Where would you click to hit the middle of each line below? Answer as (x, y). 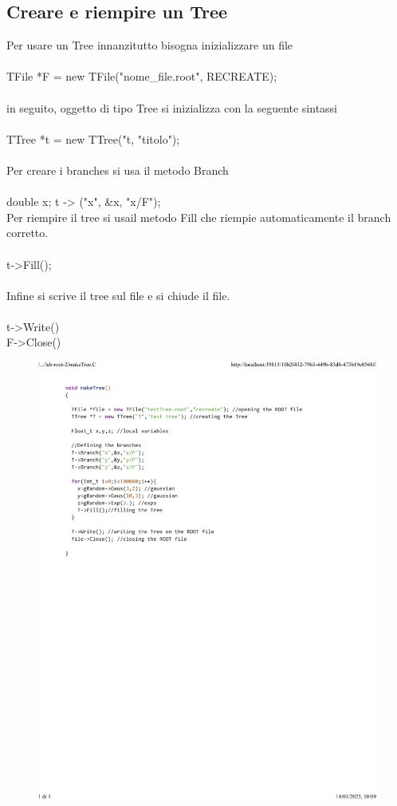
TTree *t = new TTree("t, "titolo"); (93, 138)
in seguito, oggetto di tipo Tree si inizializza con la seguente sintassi (172, 107)
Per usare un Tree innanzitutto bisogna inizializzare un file (150, 45)
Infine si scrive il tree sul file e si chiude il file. (118, 295)
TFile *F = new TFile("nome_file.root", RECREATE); (142, 76)
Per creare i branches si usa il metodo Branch (118, 170)
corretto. (28, 233)
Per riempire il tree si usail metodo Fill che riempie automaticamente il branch (199, 217)
